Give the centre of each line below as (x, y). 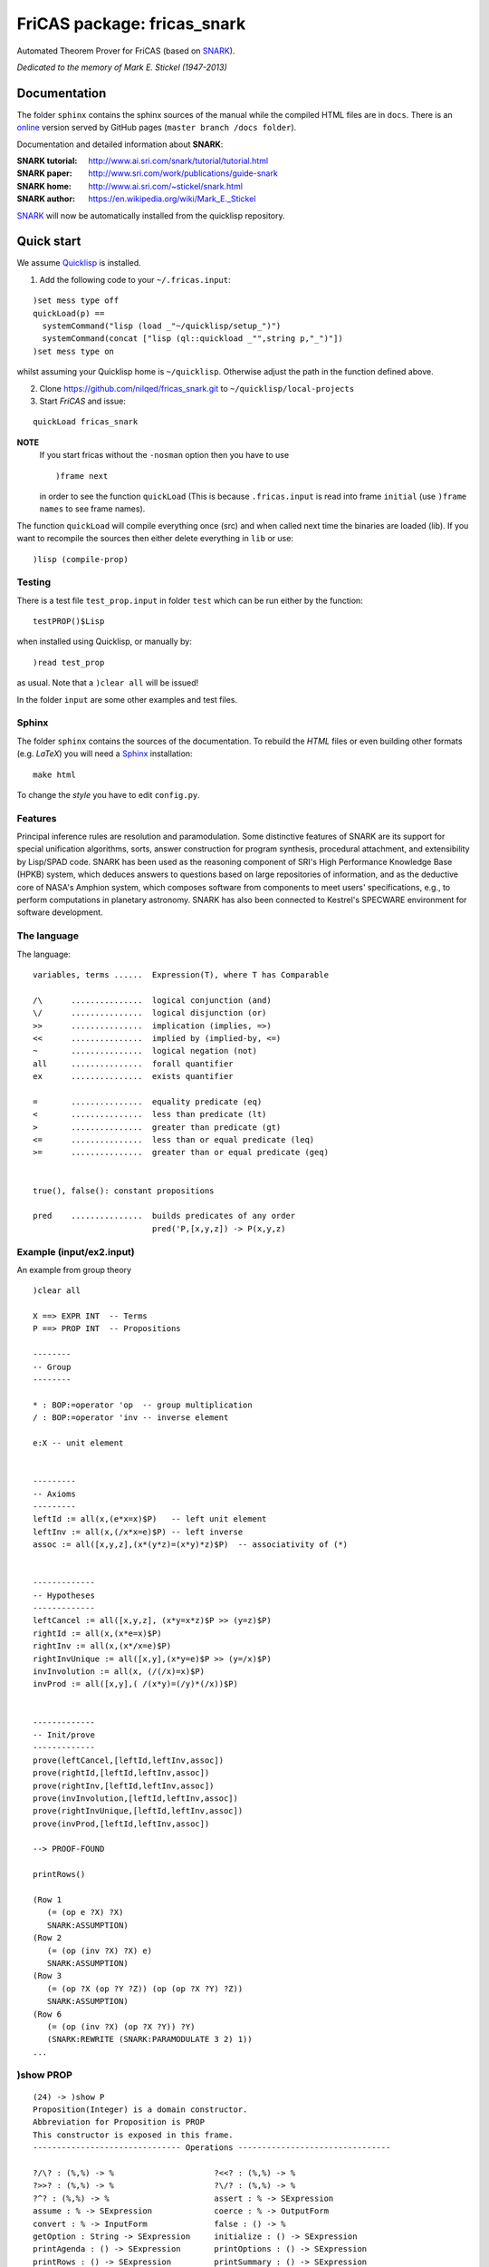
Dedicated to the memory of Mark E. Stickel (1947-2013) (122, 67)
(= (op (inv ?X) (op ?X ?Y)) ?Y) (121, 2026)
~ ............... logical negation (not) (145, 1051)
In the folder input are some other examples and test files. (127, 699)
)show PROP (44, 2075)
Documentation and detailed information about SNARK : (120, 144)
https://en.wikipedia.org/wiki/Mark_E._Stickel (172, 199)
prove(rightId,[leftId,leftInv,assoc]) (121, 1773)
